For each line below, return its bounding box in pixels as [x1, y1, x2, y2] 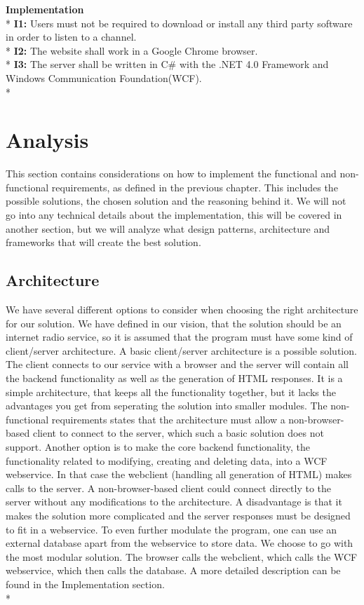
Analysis [6, 125, 89, 154]
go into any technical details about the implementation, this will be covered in [6, 208, 342, 222]
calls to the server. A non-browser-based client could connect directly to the [6, 480, 332, 495]
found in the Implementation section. [6, 576, 165, 591]
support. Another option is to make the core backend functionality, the [6, 439, 310, 454]
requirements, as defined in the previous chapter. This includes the [51, 179, 338, 194]
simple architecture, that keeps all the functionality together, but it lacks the [6, 384, 336, 399]
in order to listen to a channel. [6, 29, 137, 44]
